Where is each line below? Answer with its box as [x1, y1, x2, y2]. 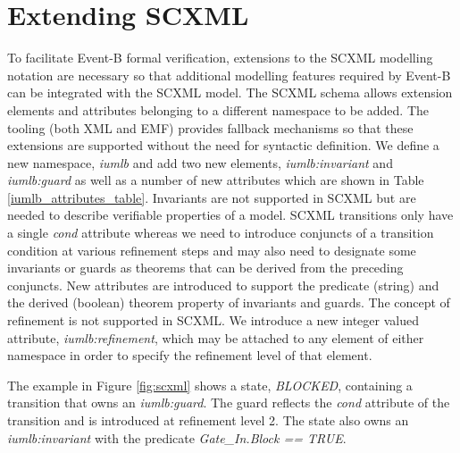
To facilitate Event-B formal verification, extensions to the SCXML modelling [7, 48, 433, 67]
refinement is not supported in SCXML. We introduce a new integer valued [7, 311, 419, 330]
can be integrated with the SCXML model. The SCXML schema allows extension [7, 83, 453, 102]
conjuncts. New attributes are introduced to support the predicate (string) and [7, 275, 439, 294]
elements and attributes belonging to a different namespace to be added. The [7, 100, 430, 119]
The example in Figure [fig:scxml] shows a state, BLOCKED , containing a [7, 375, 413, 394]
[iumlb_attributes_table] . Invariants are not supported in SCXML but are [7, 188, 416, 206]
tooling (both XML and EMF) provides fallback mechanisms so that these [7, 118, 414, 137]
